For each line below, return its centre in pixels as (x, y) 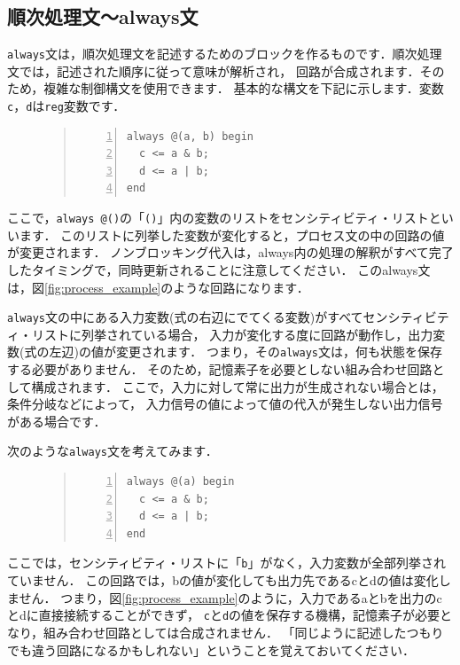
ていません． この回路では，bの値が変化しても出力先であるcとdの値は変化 (223, 580)
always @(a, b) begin (190, 136)
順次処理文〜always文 (103, 16)
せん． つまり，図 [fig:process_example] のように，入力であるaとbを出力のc (230, 597)
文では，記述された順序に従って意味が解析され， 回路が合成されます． (214, 70)
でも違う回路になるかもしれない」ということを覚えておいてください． (211, 649)
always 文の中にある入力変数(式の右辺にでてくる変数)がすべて (185, 317)
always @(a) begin (180, 482)
